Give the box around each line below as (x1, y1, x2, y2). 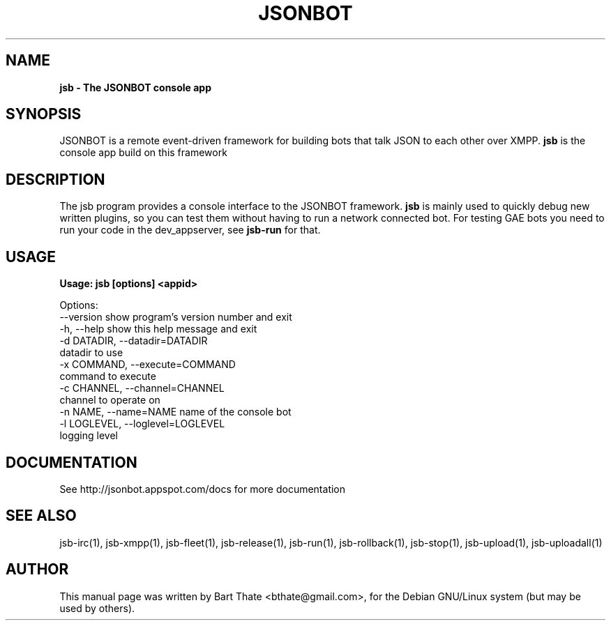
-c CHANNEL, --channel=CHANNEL (59, 382, 225, 395)
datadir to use (59, 346, 123, 359)
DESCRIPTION (6, 170, 105, 188)
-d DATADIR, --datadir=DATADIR (59, 335, 208, 347)
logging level (59, 429, 118, 442)
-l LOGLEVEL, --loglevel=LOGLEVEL (59, 418, 225, 430)
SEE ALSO (6, 507, 77, 525)
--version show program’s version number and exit (59, 311, 292, 323)
